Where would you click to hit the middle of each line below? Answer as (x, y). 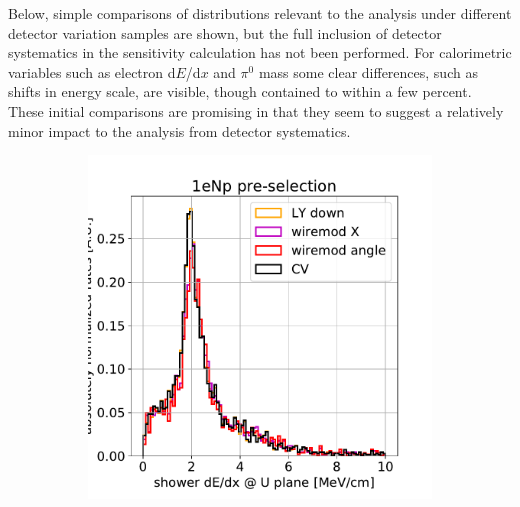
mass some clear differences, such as (368, 71)
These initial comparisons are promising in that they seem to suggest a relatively (256, 110)
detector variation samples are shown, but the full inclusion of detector (225, 32)
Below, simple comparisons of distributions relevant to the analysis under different (260, 13)
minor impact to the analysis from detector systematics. (179, 130)
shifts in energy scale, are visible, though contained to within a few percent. (240, 91)
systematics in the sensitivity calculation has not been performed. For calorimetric (260, 52)
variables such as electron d (92, 71)
